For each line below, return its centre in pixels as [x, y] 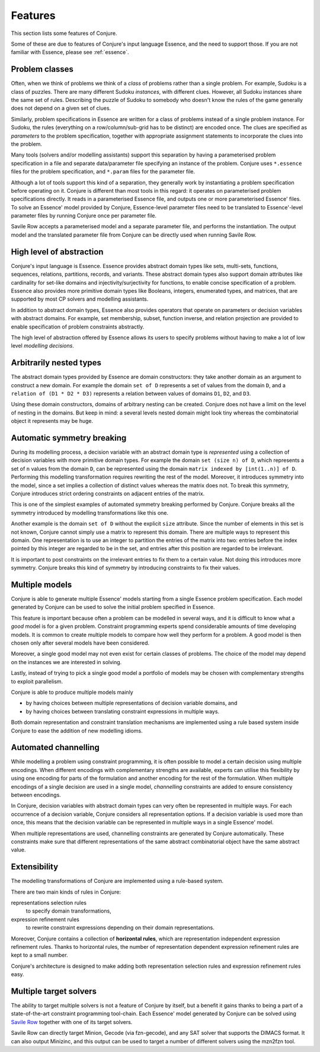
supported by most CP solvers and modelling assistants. [80, 299]
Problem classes [42, 69]
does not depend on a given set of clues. [61, 108]
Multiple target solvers [54, 991]
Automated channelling [55, 747]
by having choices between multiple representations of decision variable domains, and [132, 703]
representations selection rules [49, 903]
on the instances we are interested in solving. [66, 662]
